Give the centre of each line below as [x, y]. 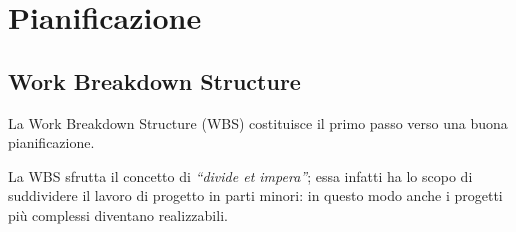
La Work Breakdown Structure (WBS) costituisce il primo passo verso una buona [258, 122]
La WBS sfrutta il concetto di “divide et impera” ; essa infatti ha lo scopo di [240, 175]
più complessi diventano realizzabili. [118, 214]
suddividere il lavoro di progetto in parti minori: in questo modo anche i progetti [255, 195]
